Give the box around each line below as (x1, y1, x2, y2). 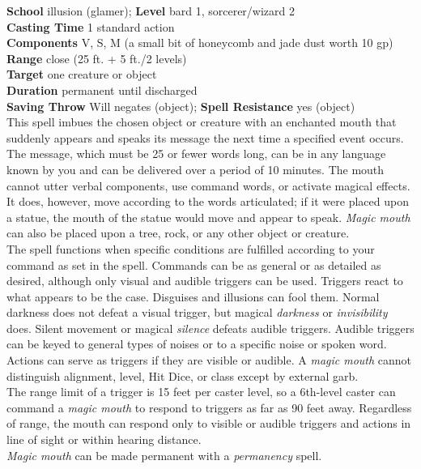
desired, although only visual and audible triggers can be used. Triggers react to (6, 272, 403, 289)
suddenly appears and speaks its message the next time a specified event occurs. (6, 129, 404, 146)
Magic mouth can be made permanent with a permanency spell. (6, 446, 322, 463)
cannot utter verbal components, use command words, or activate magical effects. (6, 177, 410, 194)
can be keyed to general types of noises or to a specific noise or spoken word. (6, 335, 387, 352)
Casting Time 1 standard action (6, 18, 175, 35)
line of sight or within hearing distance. (6, 431, 202, 448)
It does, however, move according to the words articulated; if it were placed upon (6, 193, 409, 210)
